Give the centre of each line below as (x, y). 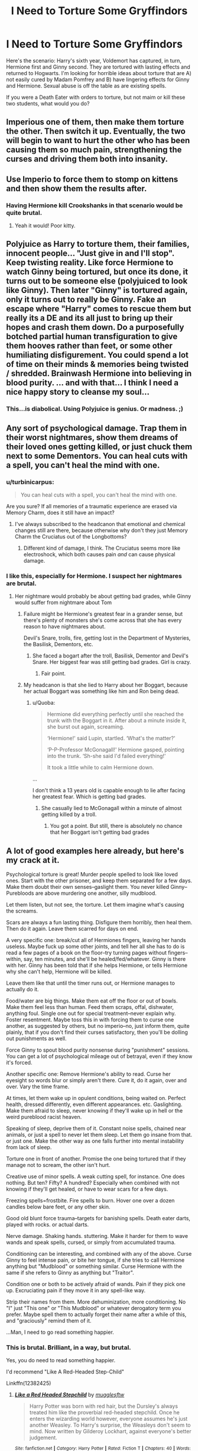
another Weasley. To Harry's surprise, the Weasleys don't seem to (110, 1425)
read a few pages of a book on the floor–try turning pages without (86, 953)
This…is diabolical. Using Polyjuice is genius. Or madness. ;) (95, 409)
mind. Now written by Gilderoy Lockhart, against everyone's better (110, 1431)
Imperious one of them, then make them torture (95, 122)
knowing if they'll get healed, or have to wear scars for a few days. (87, 1189)
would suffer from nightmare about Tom (63, 602)
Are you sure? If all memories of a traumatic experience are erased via (92, 507)
